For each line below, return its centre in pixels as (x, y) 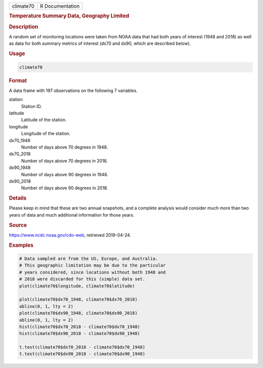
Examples (21, 245)
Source (18, 225)
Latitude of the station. (44, 120)
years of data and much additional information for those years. (72, 215)
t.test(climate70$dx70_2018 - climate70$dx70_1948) (82, 347)
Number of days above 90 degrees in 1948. (65, 174)
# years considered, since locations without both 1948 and (93, 272)
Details (18, 198)
